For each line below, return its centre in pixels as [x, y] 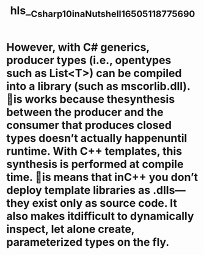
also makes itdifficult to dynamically [100, 216]
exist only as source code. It [104, 203]
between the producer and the [85, 112]
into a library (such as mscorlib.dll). [98, 86]
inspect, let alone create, [71, 229]
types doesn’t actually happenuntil [97, 138]
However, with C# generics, [78, 47]
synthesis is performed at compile [95, 164]
